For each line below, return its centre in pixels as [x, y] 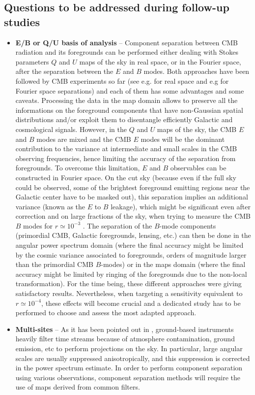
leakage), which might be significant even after [181, 206]
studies [22, 21]
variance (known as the [50, 206]
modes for [38, 225]
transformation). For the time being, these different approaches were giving [128, 283]
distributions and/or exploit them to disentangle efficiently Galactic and [124, 119]
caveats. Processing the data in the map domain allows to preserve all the [127, 100]
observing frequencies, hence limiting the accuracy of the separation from [126, 158]
